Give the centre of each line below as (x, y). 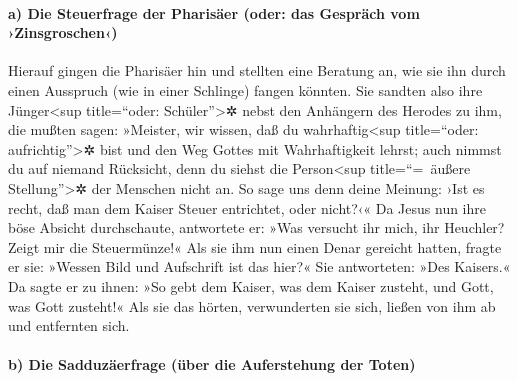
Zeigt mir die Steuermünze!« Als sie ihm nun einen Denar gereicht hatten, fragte (255, 246)
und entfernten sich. (69, 325)
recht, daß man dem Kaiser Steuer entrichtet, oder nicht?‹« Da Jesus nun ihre (247, 207)
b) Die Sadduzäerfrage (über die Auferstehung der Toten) (212, 364)
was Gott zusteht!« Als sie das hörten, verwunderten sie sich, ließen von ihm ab (252, 305)
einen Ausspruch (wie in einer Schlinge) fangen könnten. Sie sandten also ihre (245, 89)
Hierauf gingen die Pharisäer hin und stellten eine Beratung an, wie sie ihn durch (257, 70)
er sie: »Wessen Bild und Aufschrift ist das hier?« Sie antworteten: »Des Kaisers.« (259, 266)
